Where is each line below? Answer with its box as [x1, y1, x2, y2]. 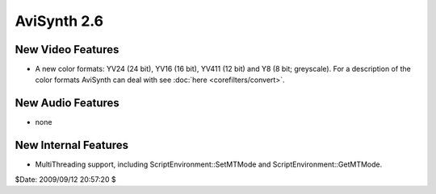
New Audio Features [15, 97, 120, 110]
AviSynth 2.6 [15, 12, 104, 30]
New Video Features [15, 43, 119, 56]
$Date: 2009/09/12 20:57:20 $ [15, 174, 116, 184]
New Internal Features [15, 138, 129, 152]
